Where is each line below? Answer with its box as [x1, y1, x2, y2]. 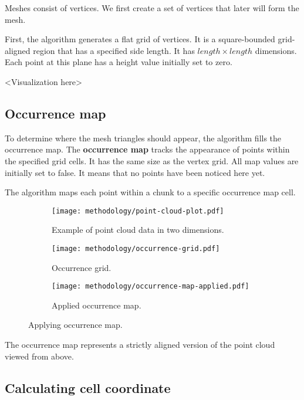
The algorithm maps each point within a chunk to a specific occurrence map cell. [5, 186, 296, 198]
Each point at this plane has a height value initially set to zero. [5, 56, 232, 68]
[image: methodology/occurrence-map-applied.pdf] [52, 282, 249, 291]
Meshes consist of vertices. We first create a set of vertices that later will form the [5, 2, 299, 13]
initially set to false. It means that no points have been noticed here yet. [5, 166, 265, 178]
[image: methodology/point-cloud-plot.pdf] [52, 206, 224, 215]
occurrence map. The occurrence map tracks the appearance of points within [5, 143, 290, 155]
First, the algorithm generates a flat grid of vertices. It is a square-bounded [5, 33, 275, 45]
